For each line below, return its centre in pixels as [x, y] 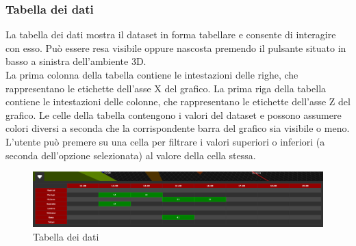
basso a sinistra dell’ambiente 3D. [76, 61]
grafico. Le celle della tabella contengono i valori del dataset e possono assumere [174, 114]
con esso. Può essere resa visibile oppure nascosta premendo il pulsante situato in [176, 47]
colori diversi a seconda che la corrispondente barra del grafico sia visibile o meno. [178, 128]
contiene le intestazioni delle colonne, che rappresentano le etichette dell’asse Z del [178, 101]
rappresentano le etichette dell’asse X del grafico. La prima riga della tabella [166, 88]
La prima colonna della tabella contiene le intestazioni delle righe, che [152, 74]
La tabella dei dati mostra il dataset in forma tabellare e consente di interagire [171, 35]
